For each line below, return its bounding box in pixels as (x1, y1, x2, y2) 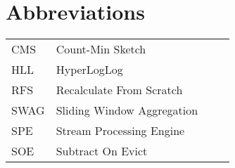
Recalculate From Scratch (56, 82, 183, 98)
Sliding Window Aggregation (56, 102, 198, 119)
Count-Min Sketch (56, 41, 146, 58)
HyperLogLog (56, 61, 123, 78)
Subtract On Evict (56, 143, 148, 160)
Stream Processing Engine (56, 122, 185, 139)
